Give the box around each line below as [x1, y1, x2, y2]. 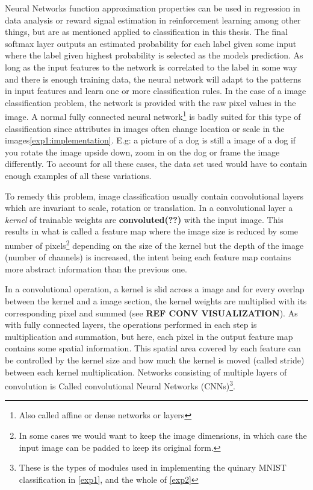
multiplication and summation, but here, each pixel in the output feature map [5, 330, 293, 342]
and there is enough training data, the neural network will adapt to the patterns [5, 72, 302, 85]
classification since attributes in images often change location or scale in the [5, 122, 285, 134]
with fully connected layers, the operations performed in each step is [5, 318, 257, 331]
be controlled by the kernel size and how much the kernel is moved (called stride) [5, 353, 305, 366]
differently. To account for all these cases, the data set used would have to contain [5, 157, 308, 170]
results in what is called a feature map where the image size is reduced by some [5, 225, 299, 237]
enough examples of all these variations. [5, 169, 152, 181]
